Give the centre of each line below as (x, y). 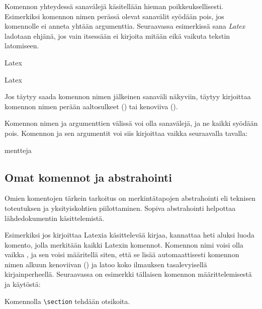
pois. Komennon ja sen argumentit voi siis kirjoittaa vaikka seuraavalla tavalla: (126, 133)
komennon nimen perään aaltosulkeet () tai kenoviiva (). (91, 106)
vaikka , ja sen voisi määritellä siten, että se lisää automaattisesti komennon (122, 254)
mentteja (18, 150)
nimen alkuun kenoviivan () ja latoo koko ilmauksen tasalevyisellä (106, 264)
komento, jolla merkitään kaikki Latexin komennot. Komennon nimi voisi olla (124, 244)
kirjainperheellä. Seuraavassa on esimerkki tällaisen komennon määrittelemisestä (128, 274)
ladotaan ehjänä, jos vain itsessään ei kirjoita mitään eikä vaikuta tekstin (117, 35)
